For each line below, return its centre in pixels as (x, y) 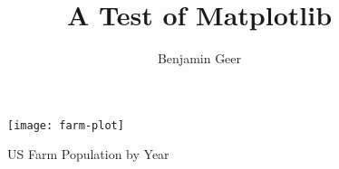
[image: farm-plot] (66, 125)
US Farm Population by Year (88, 154)
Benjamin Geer (199, 58)
